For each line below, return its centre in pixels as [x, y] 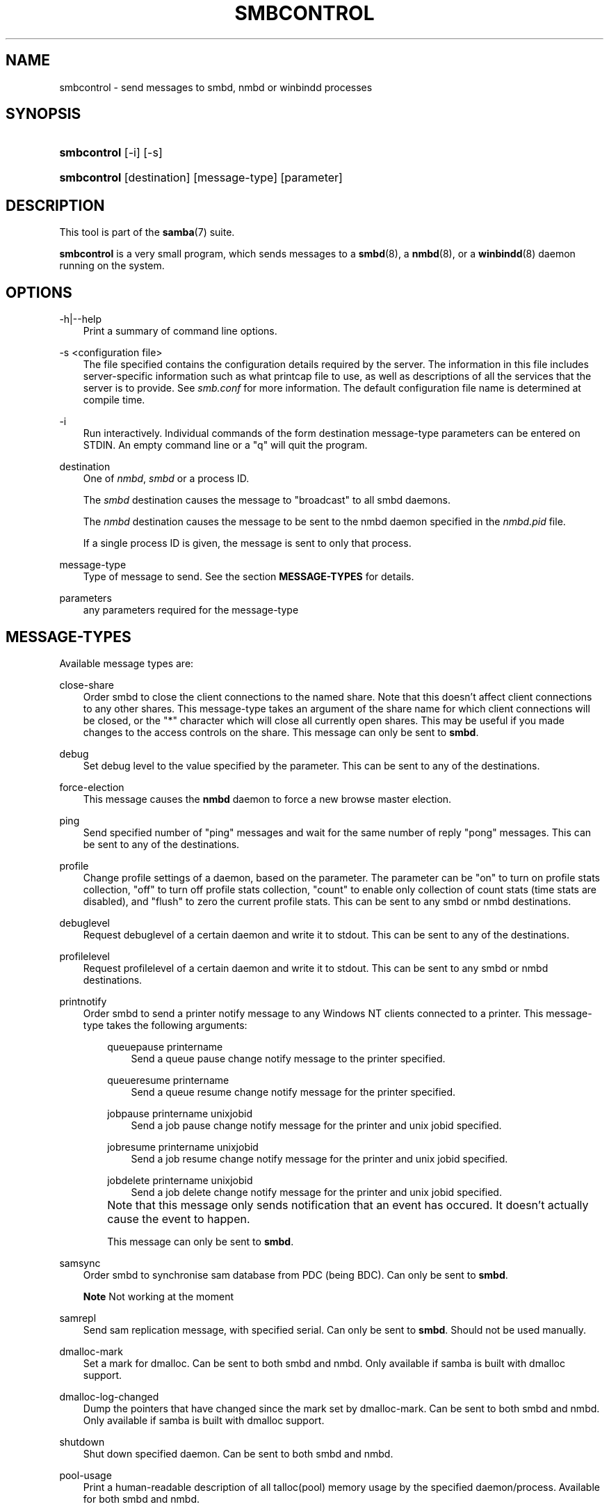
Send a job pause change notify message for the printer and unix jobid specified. [316, 1125]
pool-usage [86, 1475]
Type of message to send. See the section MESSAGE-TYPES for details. [249, 577]
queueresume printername [168, 1080]
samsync [80, 1263]
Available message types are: [127, 663]
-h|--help [81, 319]
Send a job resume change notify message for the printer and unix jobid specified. [319, 1158]
